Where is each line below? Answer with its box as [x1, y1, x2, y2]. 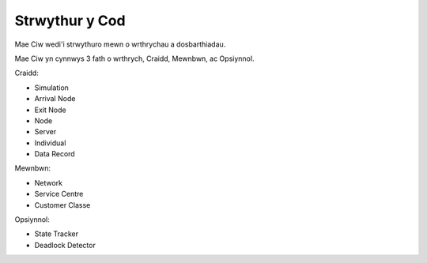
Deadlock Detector [34, 240, 96, 250]
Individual [34, 138, 66, 148]
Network [34, 178, 63, 187]
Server [34, 127, 57, 137]
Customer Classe [34, 200, 91, 209]
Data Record [34, 149, 75, 159]
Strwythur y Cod [14, 12, 126, 29]
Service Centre [34, 190, 84, 199]
